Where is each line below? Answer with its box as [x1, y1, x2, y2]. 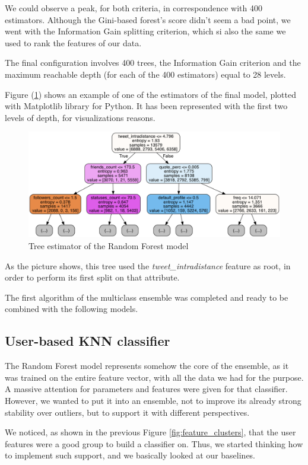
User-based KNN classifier [5, 332, 170, 350]
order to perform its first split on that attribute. [5, 271, 180, 284]
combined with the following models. [5, 302, 138, 315]
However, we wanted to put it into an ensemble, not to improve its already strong [5, 394, 301, 406]
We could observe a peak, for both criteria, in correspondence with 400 [5, 2, 263, 14]
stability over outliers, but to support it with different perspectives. [5, 406, 250, 418]
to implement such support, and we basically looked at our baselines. [5, 449, 256, 461]
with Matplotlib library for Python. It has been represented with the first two [5, 100, 288, 112]
